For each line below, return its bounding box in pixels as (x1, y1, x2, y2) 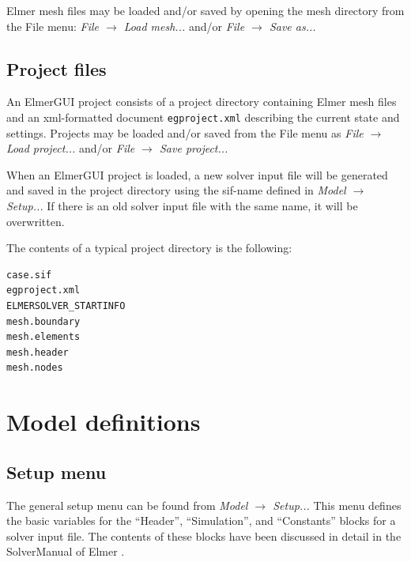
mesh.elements (6, 331, 81, 343)
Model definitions (6, 405, 201, 438)
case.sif (6, 269, 52, 281)
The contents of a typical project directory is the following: (6, 240, 292, 256)
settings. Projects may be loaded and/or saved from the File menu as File (6, 124, 364, 141)
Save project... (159, 140, 228, 157)
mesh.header (6, 346, 69, 358)
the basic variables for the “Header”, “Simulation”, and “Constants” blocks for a (6, 512, 396, 529)
